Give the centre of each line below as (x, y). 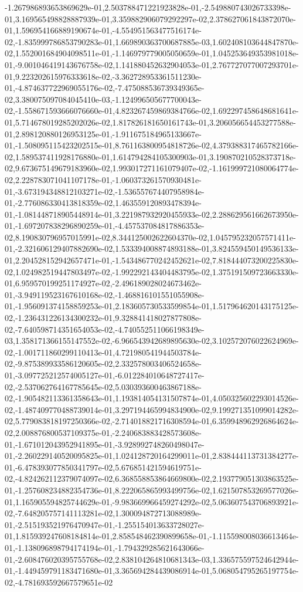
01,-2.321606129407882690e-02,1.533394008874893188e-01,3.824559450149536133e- (152, 248)
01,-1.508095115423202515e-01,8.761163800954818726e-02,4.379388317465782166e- (152, 145)
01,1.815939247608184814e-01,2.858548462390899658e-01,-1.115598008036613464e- (152, 536)
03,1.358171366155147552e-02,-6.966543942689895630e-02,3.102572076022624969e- (152, 341)
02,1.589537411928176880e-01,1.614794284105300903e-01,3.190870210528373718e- (150, 156)
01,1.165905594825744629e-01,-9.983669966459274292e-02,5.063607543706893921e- (152, 501)
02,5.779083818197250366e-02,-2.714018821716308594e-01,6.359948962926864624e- (152, 421)
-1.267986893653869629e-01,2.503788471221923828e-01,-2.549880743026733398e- (148, 7)
